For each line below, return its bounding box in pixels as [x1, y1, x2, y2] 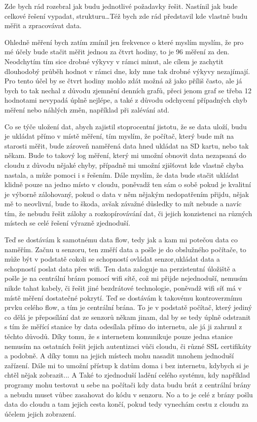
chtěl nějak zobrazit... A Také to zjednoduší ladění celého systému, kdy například [4, 370, 250, 380]
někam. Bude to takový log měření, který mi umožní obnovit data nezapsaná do [4, 150, 246, 160]
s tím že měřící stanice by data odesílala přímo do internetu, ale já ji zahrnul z [4, 321, 242, 332]
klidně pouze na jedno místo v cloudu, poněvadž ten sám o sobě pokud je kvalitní [4, 179, 251, 190]
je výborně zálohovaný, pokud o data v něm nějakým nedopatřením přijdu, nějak [4, 189, 249, 199]
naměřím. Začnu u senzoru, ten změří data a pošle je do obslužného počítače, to [4, 244, 246, 254]
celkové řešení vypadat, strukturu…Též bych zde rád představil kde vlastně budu [4, 10, 248, 21]
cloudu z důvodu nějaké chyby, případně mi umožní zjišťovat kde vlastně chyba [4, 159, 244, 170]
